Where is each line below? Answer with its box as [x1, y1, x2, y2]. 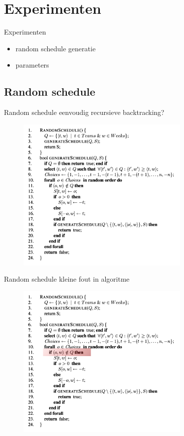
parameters [15, 60, 49, 70]
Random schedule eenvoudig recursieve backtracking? [4, 107, 164, 117]
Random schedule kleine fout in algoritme [4, 274, 130, 284]
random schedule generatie [15, 43, 96, 53]
